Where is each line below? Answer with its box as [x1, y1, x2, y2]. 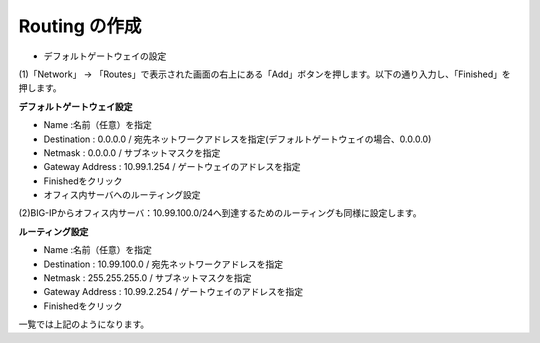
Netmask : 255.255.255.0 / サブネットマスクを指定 [43, 272, 252, 284]
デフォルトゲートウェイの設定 [43, 50, 167, 62]
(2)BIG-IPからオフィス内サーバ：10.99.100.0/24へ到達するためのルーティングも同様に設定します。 [18, 207, 422, 219]
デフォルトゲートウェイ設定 [18, 100, 133, 112]
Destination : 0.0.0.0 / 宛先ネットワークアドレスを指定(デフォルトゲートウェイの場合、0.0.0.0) [43, 133, 432, 145]
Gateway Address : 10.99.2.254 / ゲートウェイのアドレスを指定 [43, 286, 304, 298]
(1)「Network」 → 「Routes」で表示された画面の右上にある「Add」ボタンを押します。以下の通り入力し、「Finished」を [18, 68, 511, 80]
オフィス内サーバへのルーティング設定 [43, 189, 201, 201]
